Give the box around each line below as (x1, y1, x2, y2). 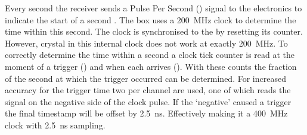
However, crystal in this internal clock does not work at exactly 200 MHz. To (5, 36, 288, 49)
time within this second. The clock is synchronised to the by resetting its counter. (5, 25, 303, 38)
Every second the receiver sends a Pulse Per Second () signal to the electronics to (5, 2, 302, 14)
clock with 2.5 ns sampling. (5, 118, 106, 131)
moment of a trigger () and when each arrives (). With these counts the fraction (5, 60, 297, 72)
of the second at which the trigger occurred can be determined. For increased (5, 72, 286, 84)
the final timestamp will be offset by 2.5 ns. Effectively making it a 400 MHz (5, 107, 288, 119)
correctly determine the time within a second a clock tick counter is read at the (5, 48, 295, 61)
